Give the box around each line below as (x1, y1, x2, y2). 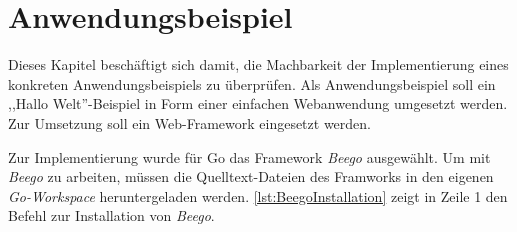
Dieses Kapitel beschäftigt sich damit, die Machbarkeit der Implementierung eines (8, 54, 509, 75)
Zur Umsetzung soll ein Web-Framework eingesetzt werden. (8, 112, 371, 133)
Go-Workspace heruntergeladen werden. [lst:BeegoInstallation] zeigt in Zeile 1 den (8, 185, 508, 206)
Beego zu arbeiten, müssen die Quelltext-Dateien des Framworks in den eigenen (8, 166, 494, 187)
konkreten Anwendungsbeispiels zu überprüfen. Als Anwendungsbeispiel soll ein (8, 73, 496, 94)
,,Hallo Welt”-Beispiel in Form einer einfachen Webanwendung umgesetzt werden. (8, 93, 508, 114)
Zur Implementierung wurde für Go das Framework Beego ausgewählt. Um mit (8, 146, 491, 167)
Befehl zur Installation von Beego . (8, 205, 215, 226)
